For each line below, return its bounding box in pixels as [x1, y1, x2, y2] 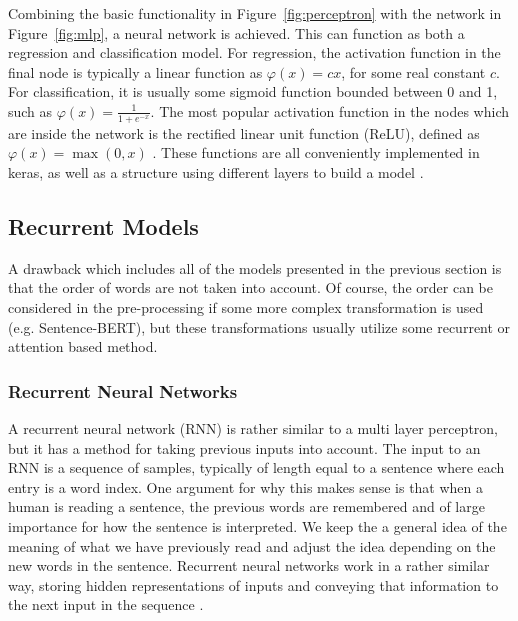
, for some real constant [341, 61, 486, 82]
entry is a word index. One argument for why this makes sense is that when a [8, 476, 484, 497]
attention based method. [8, 336, 158, 357]
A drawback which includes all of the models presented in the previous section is [8, 257, 502, 278]
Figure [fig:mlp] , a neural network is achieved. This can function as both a [8, 22, 465, 43]
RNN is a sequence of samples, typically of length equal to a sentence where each [8, 457, 505, 478]
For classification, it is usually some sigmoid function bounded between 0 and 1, [8, 81, 498, 102]
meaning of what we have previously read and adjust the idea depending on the [8, 535, 496, 556]
